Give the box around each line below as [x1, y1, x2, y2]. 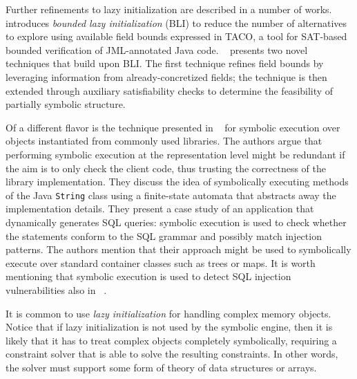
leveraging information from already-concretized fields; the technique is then [6, 69, 327, 84]
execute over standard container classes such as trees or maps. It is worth [6, 255, 316, 270]
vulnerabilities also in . [6, 282, 107, 297]
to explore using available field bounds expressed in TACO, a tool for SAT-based [6, 29, 347, 44]
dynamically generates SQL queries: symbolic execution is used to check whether [6, 214, 347, 229]
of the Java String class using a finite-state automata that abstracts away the [6, 187, 336, 202]
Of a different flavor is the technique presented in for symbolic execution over [6, 120, 340, 134]
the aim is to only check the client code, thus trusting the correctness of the [6, 160, 327, 175]
